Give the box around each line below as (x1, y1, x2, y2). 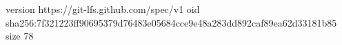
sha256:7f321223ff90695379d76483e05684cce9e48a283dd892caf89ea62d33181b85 (6, 15, 337, 29)
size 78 (6, 29, 34, 43)
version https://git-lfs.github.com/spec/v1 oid (6, 2, 200, 16)
